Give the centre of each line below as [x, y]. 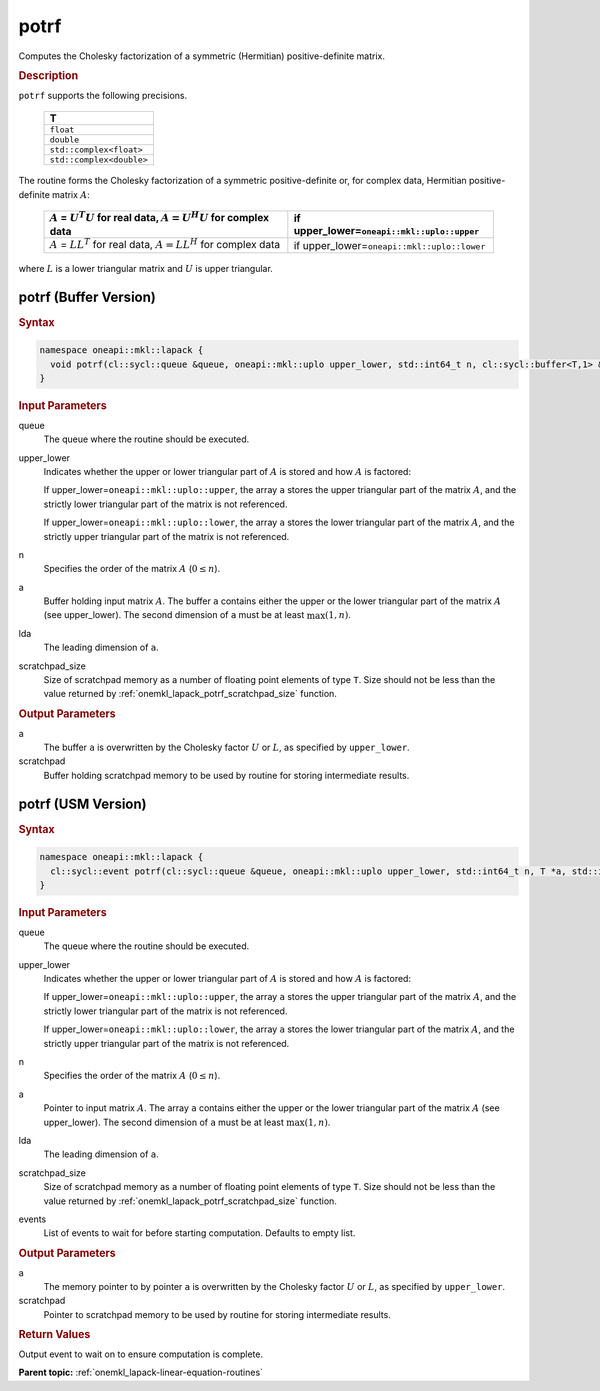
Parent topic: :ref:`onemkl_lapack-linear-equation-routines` [141, 1372]
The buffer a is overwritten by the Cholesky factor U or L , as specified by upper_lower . [226, 747]
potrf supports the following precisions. [103, 95]
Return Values [54, 1335]
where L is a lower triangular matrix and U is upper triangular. [146, 268]
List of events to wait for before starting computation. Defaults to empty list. [199, 1233]
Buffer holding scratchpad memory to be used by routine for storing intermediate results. [226, 775]
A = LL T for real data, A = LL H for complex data [164, 244]
